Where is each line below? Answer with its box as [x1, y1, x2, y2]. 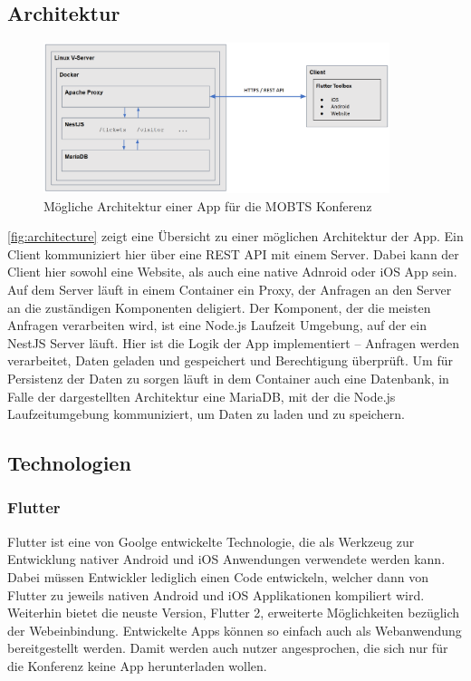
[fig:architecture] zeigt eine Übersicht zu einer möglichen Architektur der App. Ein [7, 227, 464, 246]
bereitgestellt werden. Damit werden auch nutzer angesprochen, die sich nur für [7, 638, 448, 657]
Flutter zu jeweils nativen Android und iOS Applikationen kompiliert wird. [7, 585, 425, 604]
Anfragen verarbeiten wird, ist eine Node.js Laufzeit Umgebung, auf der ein [7, 316, 427, 335]
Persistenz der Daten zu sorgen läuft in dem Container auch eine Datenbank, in [7, 368, 449, 387]
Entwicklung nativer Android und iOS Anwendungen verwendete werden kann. [7, 550, 446, 569]
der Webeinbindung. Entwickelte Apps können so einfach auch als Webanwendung [7, 620, 462, 639]
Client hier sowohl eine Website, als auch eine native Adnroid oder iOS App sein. [7, 262, 457, 281]
